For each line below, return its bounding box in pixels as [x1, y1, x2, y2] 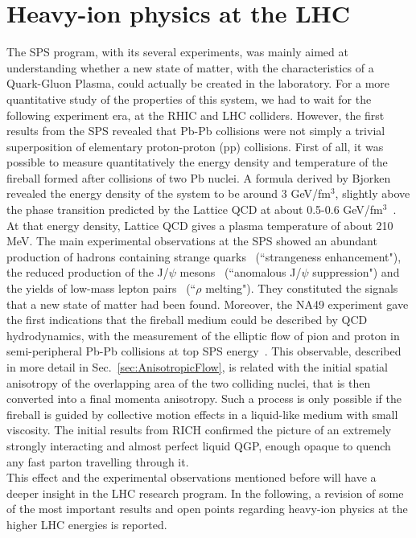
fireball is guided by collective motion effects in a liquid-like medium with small [6, 405, 398, 422]
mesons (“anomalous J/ [179, 264, 302, 281]
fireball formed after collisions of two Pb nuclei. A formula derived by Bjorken [6, 169, 391, 186]
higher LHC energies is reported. [6, 515, 167, 532]
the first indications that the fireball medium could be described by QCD [6, 311, 368, 328]
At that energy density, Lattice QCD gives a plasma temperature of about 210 [6, 216, 393, 233]
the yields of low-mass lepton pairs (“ [6, 280, 196, 297]
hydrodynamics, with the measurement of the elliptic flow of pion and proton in [6, 326, 400, 343]
